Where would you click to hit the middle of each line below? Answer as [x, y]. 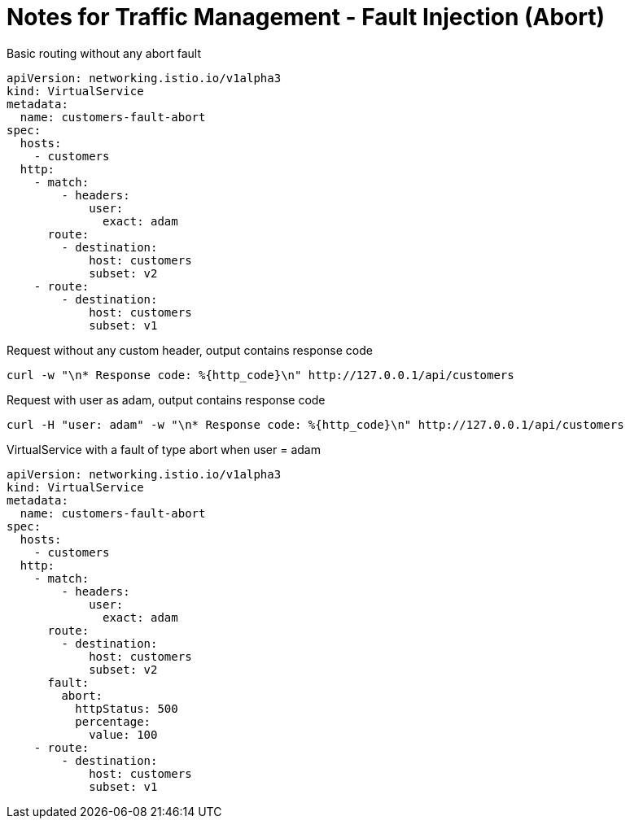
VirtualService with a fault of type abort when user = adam [164, 449]
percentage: [113, 721]
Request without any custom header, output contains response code [190, 350]
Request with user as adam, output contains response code [166, 399]
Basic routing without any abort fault [104, 53]
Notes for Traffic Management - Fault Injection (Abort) [306, 17]
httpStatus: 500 [127, 708]
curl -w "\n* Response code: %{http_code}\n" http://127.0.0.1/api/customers [260, 375]
